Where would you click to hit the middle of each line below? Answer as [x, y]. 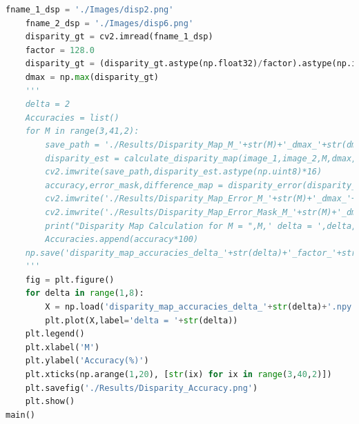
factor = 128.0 [60, 50]
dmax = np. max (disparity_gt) [92, 77]
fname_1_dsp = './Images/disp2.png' [90, 10]
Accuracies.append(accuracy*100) [122, 240]
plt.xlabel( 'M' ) [62, 347]
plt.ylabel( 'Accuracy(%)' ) [87, 361]
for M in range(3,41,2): [82, 131]
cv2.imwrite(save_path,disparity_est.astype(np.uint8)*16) [184, 172]
